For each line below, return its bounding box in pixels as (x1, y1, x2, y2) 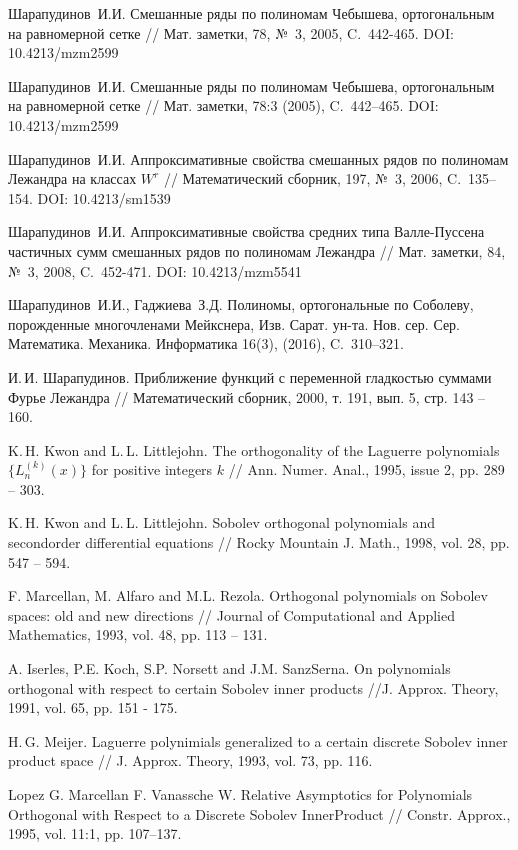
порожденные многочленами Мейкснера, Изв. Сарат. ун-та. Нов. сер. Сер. (8, 313, 461, 334)
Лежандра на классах (8, 168, 137, 189)
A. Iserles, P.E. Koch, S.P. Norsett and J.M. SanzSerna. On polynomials (8, 658, 451, 679)
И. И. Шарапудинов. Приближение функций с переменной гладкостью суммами (8, 366, 492, 387)
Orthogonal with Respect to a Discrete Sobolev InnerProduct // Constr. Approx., (8, 803, 511, 824)
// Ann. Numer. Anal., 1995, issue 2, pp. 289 (228, 459, 505, 480)
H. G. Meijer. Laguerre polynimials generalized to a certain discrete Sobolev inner (8, 730, 508, 751)
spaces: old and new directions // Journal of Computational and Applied (8, 604, 455, 625)
